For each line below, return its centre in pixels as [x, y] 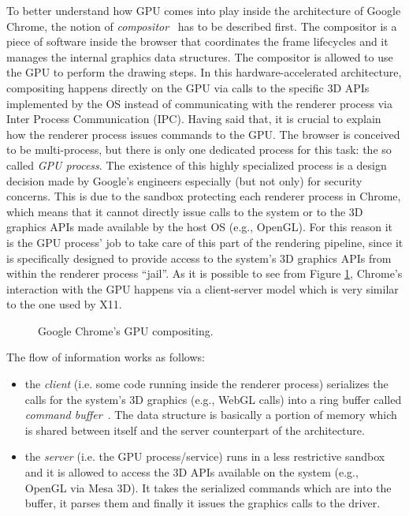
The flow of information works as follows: [106, 357]
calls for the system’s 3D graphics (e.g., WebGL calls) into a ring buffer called [213, 399]
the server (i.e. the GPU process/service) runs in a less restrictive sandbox [205, 456]
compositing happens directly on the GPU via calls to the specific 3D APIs [188, 87]
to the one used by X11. [64, 304]
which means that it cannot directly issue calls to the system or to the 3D [185, 211]
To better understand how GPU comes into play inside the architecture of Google [204, 10]
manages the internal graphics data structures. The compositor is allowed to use [200, 56]
